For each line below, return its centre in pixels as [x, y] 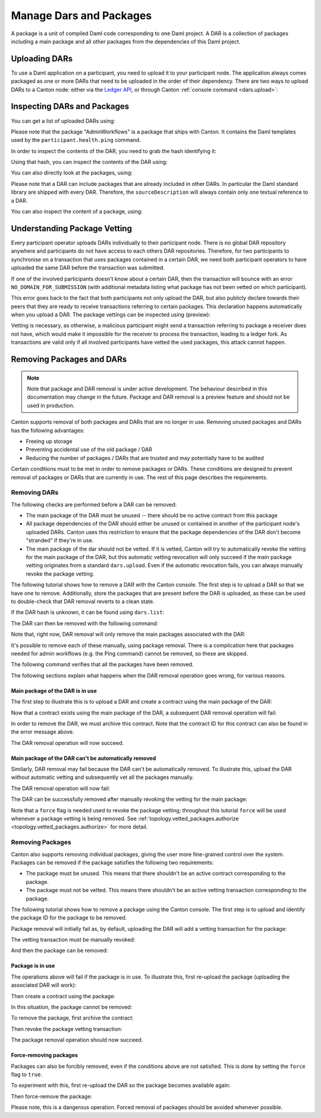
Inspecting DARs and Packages [70, 106]
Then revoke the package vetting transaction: [67, 1029]
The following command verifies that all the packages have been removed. [102, 664]
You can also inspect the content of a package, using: [77, 212]
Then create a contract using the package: [63, 996]
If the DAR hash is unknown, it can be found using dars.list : [88, 612]
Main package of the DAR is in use [54, 691]
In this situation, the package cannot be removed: [72, 1007]
